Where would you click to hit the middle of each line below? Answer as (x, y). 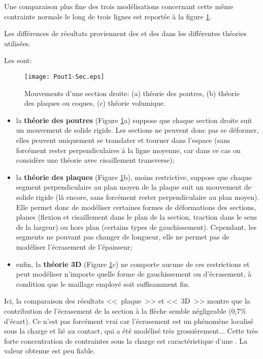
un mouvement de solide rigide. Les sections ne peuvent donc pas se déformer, (137, 130)
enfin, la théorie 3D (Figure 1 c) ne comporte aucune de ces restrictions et (133, 264)
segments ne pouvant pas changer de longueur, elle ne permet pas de (123, 237)
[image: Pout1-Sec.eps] (64, 77)
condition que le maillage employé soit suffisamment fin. (103, 283)
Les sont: (18, 60)
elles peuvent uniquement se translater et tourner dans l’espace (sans (123, 140)
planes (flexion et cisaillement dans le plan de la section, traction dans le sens (137, 217)
